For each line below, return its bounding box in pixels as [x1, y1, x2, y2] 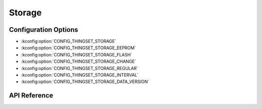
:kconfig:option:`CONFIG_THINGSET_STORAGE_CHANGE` [21, 58, 136, 65]
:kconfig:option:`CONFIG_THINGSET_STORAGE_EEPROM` [21, 45, 136, 51]
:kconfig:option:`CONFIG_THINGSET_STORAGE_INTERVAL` [21, 72, 139, 78]
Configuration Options [9, 26, 79, 34]
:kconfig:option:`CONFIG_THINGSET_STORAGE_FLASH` [21, 52, 132, 57]
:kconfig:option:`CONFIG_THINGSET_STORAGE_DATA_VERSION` [21, 79, 149, 84]
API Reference [9, 92, 53, 100]
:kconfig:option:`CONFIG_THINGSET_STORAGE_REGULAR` [21, 65, 138, 71]
